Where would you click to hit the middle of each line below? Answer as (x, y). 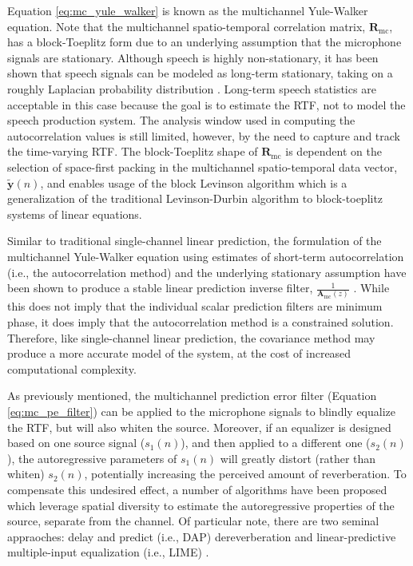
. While (371, 288)
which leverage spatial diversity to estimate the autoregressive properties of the (201, 505)
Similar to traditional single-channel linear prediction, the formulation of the (195, 241)
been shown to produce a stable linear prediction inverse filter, (160, 288)
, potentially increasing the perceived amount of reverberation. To (245, 474)
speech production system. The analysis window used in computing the (181, 120)
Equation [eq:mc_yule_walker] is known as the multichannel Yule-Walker (188, 10)
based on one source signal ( (76, 443)
